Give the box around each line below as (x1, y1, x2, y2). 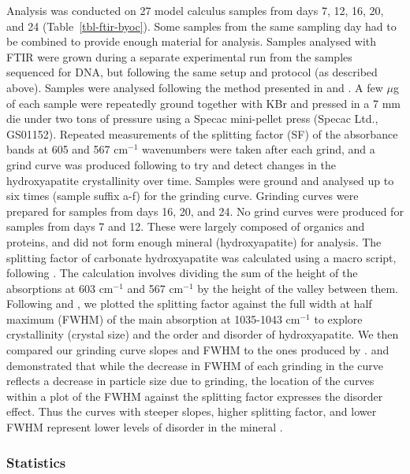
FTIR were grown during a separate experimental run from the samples (6, 48, 352, 65)
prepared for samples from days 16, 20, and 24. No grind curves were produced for (6, 202, 404, 219)
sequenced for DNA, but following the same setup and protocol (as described (6, 64, 378, 80)
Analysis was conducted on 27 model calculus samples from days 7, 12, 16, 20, (6, 2, 384, 18)
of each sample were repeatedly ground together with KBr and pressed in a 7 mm (6, 94, 401, 111)
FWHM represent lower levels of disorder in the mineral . (6, 419, 283, 435)
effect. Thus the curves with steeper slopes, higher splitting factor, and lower (6, 403, 377, 420)
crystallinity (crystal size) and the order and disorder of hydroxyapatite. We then (6, 326, 399, 343)
